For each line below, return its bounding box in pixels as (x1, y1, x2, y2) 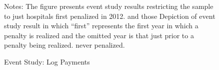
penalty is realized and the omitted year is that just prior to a (4, 30, 194, 40)
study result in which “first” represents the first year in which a (4, 20, 198, 31)
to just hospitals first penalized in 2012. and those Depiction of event (4, 10, 215, 21)
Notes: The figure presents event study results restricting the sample (4, 1, 213, 11)
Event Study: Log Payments (4, 56, 90, 67)
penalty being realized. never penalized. (4, 40, 125, 50)
